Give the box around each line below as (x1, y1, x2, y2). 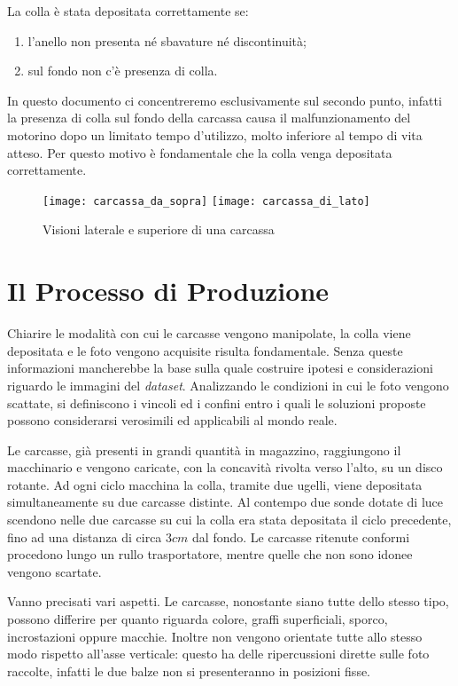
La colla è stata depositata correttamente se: (7, 2, 249, 20)
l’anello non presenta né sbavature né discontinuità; (27, 31, 307, 50)
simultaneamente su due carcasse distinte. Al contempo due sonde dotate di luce (7, 493, 443, 511)
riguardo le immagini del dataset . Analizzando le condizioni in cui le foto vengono (7, 375, 449, 394)
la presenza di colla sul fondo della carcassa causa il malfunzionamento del (7, 108, 411, 127)
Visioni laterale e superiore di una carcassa (43, 220, 275, 239)
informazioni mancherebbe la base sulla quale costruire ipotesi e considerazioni (7, 359, 433, 377)
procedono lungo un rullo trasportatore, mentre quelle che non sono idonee (7, 545, 413, 564)
